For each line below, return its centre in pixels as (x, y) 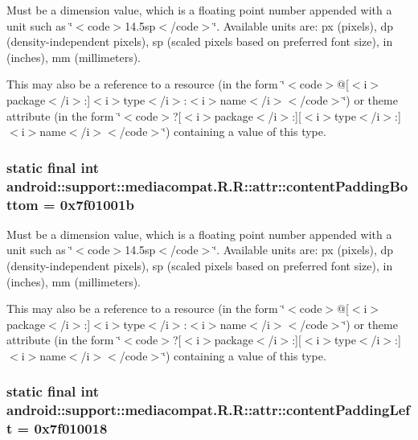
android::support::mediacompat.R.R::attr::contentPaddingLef (209, 410)
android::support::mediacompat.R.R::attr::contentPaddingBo (207, 185)
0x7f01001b (97, 204)
